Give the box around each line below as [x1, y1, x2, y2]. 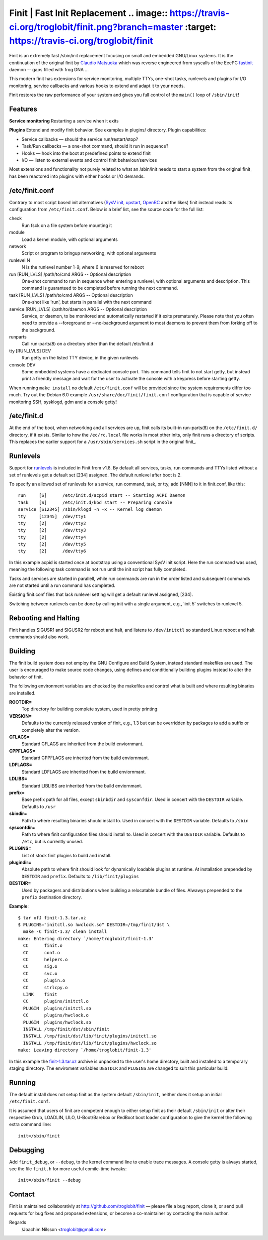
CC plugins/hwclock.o [23, 1013, 89, 1018]
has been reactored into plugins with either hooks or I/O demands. [9, 173, 145, 179]
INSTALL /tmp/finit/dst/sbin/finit [23, 1026, 110, 1032]
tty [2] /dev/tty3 [18, 528, 86, 533]
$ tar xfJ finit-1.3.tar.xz [18, 915, 86, 920]
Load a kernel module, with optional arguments [21, 236, 118, 242]
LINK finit [23, 991, 58, 997]
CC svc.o [23, 971, 58, 976]
